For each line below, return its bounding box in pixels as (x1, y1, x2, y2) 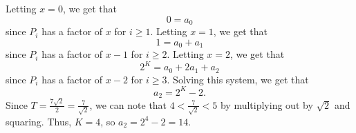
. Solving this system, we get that (167, 72, 309, 86)
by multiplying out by (220, 97, 313, 112)
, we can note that (89, 97, 167, 112)
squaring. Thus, (6, 114, 72, 128)
